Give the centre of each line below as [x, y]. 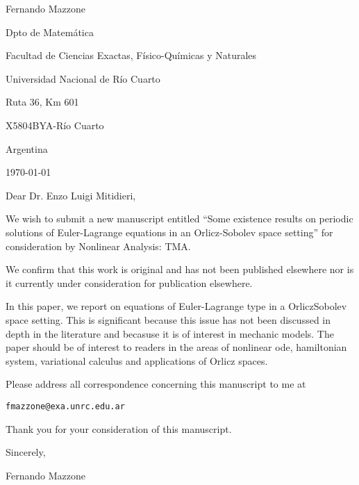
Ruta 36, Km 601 [42, 102]
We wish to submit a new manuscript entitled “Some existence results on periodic [179, 219]
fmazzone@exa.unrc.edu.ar [65, 406]
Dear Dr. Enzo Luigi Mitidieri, [71, 195]
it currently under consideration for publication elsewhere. [129, 282]
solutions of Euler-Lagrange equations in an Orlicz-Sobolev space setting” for [169, 232]
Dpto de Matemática [50, 32]
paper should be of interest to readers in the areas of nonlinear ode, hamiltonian [176, 347]
